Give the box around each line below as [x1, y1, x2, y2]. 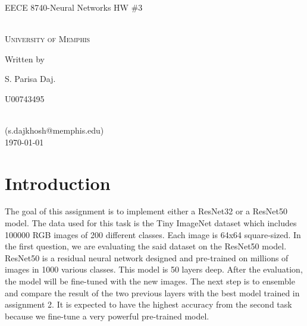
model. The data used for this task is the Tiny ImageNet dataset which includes [5, 217, 297, 229]
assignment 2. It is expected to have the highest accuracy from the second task [5, 298, 292, 311]
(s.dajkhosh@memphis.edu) [5, 124, 104, 137]
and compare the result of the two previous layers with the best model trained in [5, 286, 300, 299]
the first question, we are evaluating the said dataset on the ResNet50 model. [5, 240, 287, 252]
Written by [5, 52, 45, 65]
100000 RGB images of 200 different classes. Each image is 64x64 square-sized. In [5, 228, 301, 240]
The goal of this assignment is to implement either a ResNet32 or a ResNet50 [5, 205, 287, 217]
